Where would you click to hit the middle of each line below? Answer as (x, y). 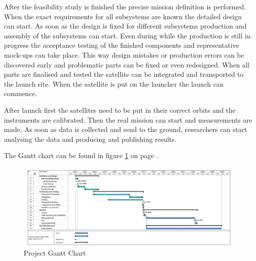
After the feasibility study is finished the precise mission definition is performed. (125, 6)
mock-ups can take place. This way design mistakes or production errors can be (124, 54)
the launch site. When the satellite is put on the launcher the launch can (114, 83)
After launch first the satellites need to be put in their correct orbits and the (120, 110)
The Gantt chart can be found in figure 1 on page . (81, 155)
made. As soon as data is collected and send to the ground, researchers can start (126, 129)
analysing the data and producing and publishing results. (90, 139)
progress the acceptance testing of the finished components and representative (122, 45)
